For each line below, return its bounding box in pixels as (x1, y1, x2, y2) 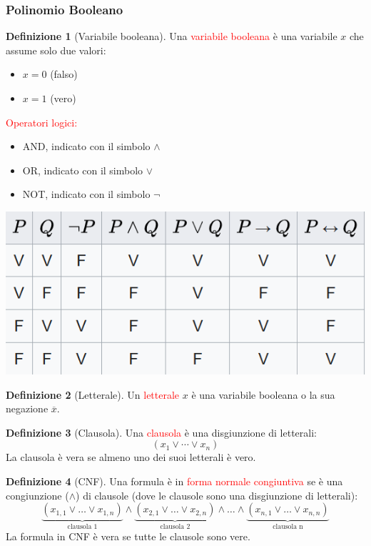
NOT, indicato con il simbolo (22, 187, 151, 202)
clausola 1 (67, 523, 98, 531)
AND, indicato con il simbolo (22, 139, 151, 154)
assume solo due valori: (6, 42, 106, 57)
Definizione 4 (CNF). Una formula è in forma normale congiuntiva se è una (6, 473, 343, 488)
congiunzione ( (6, 487, 69, 502)
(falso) (50, 66, 78, 81)
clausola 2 (160, 523, 190, 531)
